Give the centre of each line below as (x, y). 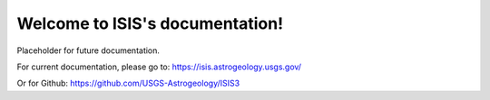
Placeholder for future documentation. (88, 50)
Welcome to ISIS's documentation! (150, 23)
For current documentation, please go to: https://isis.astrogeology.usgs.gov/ (159, 67)
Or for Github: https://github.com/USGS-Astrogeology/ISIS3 (128, 83)
